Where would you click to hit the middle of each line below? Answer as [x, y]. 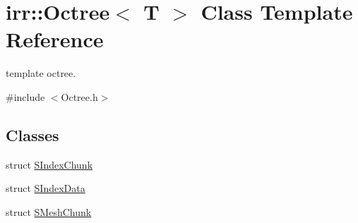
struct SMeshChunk [49, 211]
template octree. [41, 73]
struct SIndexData [46, 188]
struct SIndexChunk [49, 164]
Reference [55, 39]
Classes [32, 134]
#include [25, 96]
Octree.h [79, 96]
